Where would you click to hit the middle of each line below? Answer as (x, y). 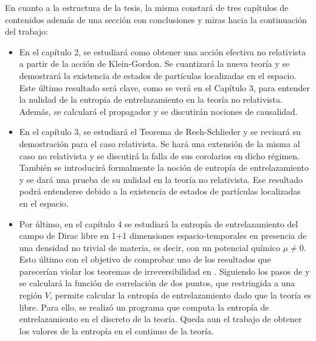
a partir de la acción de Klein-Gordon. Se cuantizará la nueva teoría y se (154, 64)
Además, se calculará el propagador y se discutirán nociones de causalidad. (158, 111)
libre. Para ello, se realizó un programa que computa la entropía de (144, 307)
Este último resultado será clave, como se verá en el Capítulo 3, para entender (164, 87)
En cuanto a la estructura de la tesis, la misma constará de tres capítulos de (147, 7)
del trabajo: (26, 31)
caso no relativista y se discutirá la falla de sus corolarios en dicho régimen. (159, 155)
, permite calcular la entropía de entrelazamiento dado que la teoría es (180, 295)
